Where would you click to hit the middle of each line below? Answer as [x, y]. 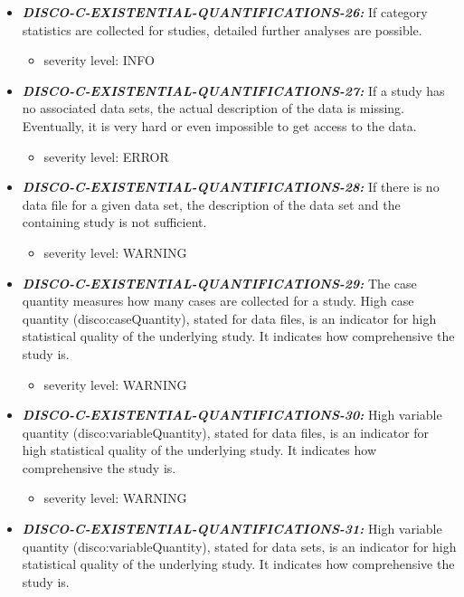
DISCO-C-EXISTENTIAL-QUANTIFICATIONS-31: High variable [232, 529]
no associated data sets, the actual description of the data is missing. [213, 108]
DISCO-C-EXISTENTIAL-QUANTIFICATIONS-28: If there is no [231, 187]
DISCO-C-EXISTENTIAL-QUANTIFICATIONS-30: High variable [232, 415]
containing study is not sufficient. [114, 222]
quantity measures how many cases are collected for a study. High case [218, 301]
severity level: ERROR [106, 156]
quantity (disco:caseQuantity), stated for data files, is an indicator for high [229, 318]
